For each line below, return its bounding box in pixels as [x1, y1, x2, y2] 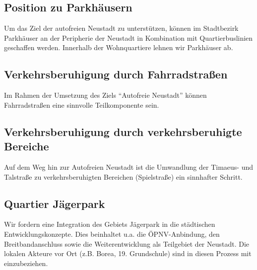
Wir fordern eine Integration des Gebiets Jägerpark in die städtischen [4, 219, 215, 229]
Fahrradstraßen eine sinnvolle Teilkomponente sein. [4, 99, 159, 110]
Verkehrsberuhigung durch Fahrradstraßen [4, 67, 228, 82]
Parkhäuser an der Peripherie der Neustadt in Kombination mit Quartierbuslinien [4, 32, 253, 43]
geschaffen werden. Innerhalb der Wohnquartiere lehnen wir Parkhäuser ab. [4, 42, 233, 53]
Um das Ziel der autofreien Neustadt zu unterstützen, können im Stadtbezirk [4, 23, 239, 33]
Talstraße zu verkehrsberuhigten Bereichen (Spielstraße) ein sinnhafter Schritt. [4, 171, 243, 182]
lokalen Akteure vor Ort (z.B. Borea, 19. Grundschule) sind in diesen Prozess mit [4, 248, 252, 259]
